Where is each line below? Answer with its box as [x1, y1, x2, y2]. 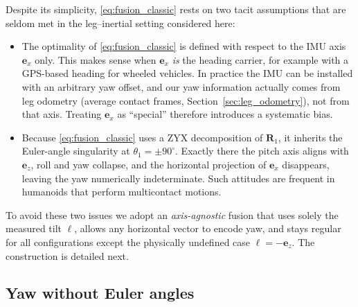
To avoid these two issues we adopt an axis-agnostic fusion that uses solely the [6, 207, 339, 222]
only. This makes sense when [35, 52, 156, 67]
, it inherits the [278, 130, 343, 144]
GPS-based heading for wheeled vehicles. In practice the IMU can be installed [21, 66, 353, 80]
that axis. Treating [21, 107, 102, 121]
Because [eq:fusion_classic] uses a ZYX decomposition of [21, 130, 263, 144]
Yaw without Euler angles [6, 282, 195, 304]
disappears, [282, 157, 330, 171]
